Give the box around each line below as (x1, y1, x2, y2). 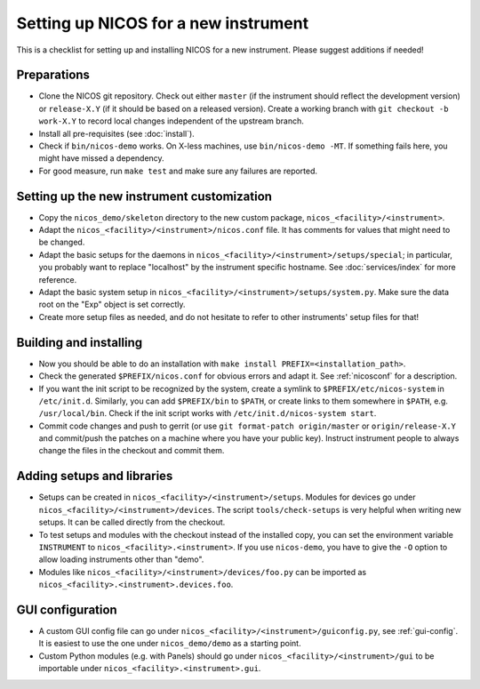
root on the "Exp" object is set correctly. (38, 299, 186, 310)
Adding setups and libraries (16, 469, 173, 484)
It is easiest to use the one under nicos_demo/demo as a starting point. (38, 638, 301, 649)
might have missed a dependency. (38, 153, 164, 164)
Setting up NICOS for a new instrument (16, 13, 309, 33)
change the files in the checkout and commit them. (38, 445, 225, 456)
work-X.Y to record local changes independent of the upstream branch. (38, 116, 304, 126)
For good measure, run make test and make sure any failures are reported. (38, 165, 318, 176)
